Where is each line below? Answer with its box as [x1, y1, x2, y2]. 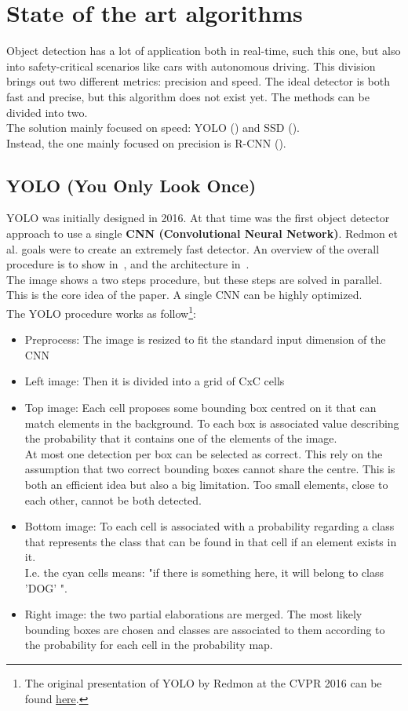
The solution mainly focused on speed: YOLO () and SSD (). [6, 119, 300, 136]
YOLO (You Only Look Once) [6, 173, 257, 197]
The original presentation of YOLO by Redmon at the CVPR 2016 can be [24, 674, 382, 691]
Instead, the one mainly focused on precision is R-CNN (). [6, 134, 286, 151]
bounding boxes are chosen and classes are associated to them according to [24, 621, 385, 637]
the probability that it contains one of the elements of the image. [24, 430, 337, 447]
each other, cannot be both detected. [24, 491, 202, 508]
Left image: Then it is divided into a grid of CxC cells [24, 373, 285, 389]
